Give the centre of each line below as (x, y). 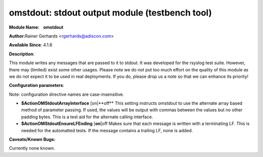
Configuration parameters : (37, 86)
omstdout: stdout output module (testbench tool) (110, 13)
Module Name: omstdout (36, 27)
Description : (22, 54)
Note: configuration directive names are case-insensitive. (66, 94)
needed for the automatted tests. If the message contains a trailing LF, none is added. (107, 130)
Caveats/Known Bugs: (32, 140)
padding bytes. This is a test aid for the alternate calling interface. (87, 117)
